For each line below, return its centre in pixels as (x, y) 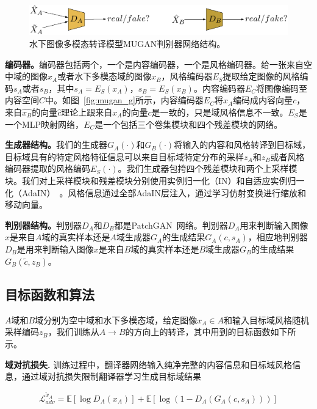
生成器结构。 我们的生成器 (56, 145)
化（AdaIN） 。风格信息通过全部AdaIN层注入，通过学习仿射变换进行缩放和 (155, 192)
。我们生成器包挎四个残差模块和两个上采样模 (208, 168)
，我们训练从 (73, 332)
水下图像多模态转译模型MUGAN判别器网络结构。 (127, 44)
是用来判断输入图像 (55, 249)
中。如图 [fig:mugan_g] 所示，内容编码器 (124, 100)
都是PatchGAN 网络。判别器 (171, 225)
